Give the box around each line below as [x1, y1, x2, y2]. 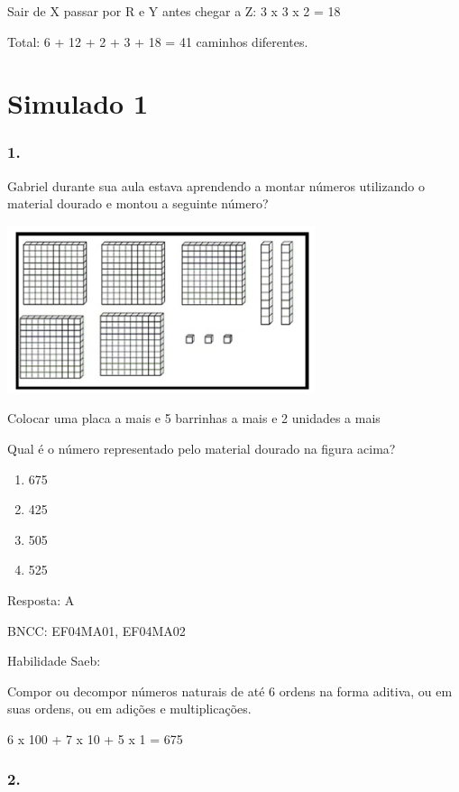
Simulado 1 [7, 85, 149, 122]
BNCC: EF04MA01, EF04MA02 [7, 621, 186, 640]
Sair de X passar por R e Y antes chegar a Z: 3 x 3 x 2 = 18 [7, 2, 341, 20]
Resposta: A [7, 590, 75, 609]
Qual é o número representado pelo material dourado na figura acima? [7, 439, 396, 457]
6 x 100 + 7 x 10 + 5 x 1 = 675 [7, 729, 183, 748]
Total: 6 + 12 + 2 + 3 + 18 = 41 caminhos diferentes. [7, 32, 308, 51]
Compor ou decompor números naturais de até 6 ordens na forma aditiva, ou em [7, 681, 453, 700]
